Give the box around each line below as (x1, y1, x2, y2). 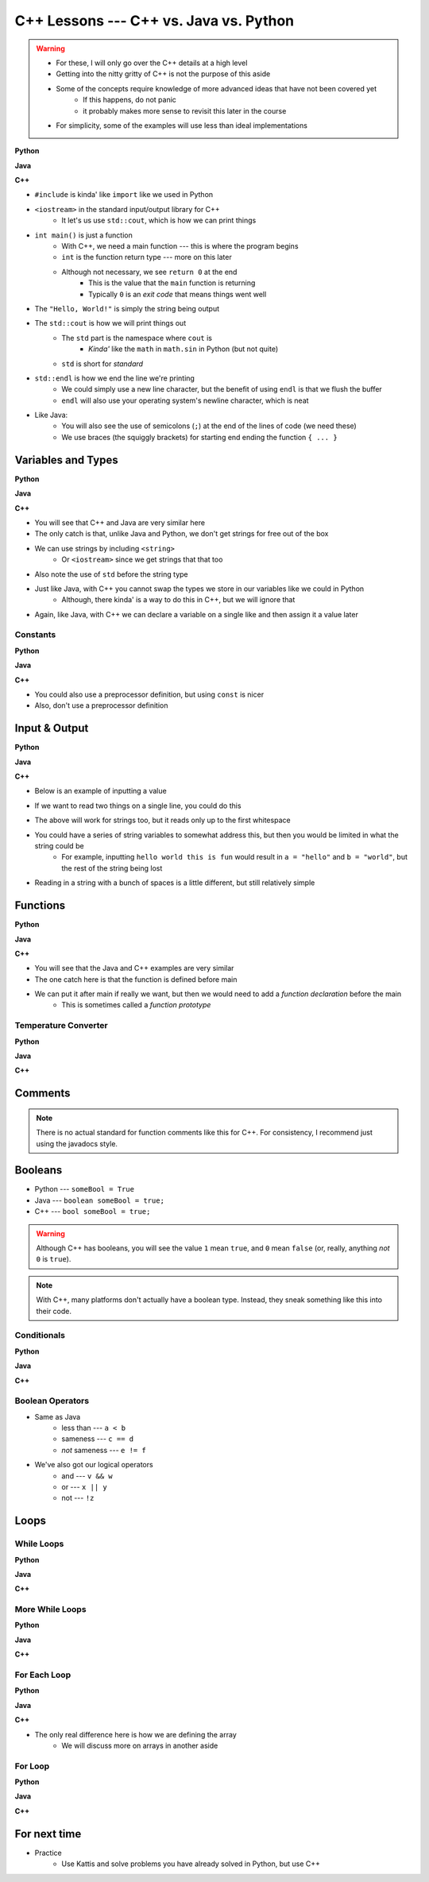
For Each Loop (14, 1669, 71, 1680)
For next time (14, 1827, 82, 1841)
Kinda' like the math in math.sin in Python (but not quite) (88, 344, 278, 354)
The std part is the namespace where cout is (61, 333, 212, 342)
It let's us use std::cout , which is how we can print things (61, 215, 257, 226)
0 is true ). (36, 1254, 71, 1264)
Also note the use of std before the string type (34, 569, 188, 579)
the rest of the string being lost (61, 863, 163, 873)
